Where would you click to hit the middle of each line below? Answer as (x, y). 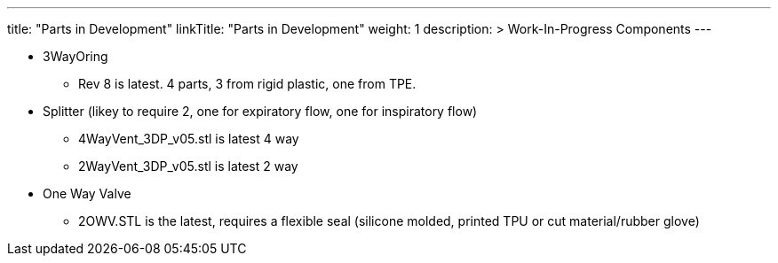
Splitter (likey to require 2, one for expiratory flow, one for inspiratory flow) (260, 111)
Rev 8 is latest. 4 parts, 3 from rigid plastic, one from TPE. (247, 84)
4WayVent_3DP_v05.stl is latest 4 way (189, 139)
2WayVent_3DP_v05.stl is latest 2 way (188, 166)
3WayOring (75, 56)
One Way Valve (87, 193)
